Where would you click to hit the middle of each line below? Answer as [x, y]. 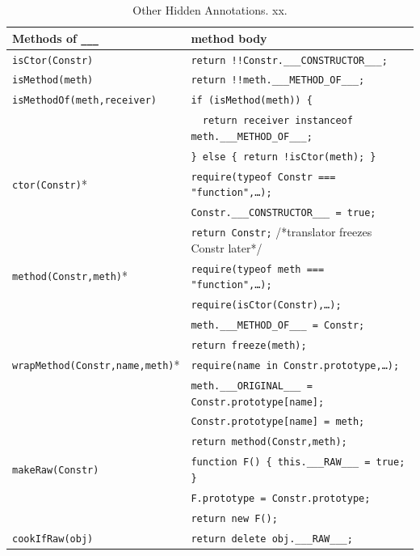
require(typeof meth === [258, 269]
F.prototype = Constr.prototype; [281, 498]
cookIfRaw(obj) [53, 539]
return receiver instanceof [277, 121]
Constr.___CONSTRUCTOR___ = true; [283, 213]
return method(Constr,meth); [269, 442]
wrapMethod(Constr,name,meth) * [96, 364]
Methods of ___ [55, 38]
